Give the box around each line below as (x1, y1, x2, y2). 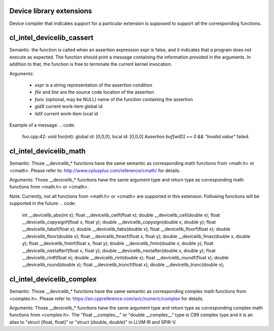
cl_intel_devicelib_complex (9, 275, 97, 284)
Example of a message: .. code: (9, 122, 76, 128)
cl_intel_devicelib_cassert (9, 34, 94, 42)
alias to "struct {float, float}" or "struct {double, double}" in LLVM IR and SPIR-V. (9, 319, 177, 325)
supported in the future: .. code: (9, 200, 76, 206)
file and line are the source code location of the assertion (35, 89, 154, 95)
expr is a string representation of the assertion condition (35, 82, 152, 88)
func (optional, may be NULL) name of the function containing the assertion (35, 96, 193, 102)
